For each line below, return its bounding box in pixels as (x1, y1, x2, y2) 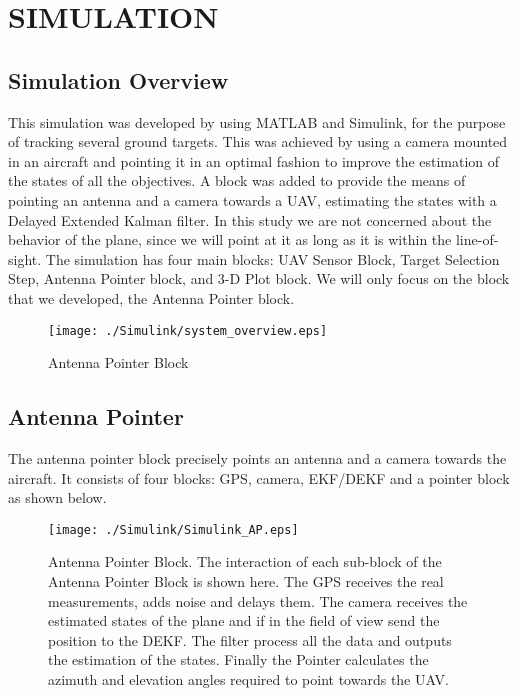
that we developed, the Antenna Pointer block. (8, 287, 295, 308)
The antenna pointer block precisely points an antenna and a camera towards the (8, 447, 507, 468)
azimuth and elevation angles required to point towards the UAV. (48, 668, 449, 689)
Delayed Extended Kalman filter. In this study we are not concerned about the (8, 209, 492, 230)
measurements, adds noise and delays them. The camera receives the (48, 590, 468, 611)
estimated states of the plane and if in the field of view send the (48, 610, 440, 631)
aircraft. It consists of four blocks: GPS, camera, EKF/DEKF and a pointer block (8, 467, 510, 488)
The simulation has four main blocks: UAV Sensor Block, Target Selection (45, 248, 500, 269)
